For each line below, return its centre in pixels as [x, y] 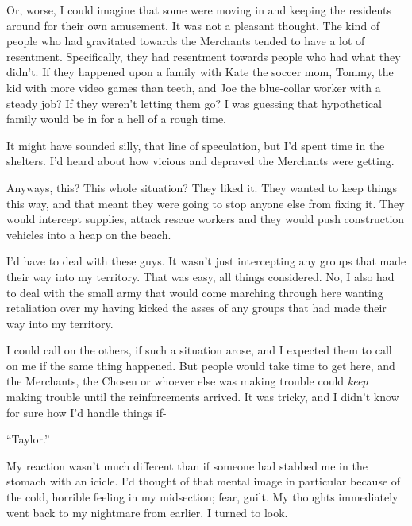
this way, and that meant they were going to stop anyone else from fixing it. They [206, 203]
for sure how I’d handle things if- [87, 412]
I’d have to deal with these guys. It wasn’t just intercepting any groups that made [206, 261]
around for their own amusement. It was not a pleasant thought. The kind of [193, 25]
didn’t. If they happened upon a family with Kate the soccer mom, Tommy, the [200, 72]
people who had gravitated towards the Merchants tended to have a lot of [186, 41]
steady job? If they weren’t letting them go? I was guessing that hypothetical [194, 103]
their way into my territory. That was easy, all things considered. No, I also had [200, 276]
